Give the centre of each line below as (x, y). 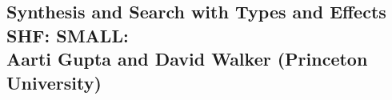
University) (54, 82)
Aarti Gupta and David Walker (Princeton (187, 59)
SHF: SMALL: (68, 35)
